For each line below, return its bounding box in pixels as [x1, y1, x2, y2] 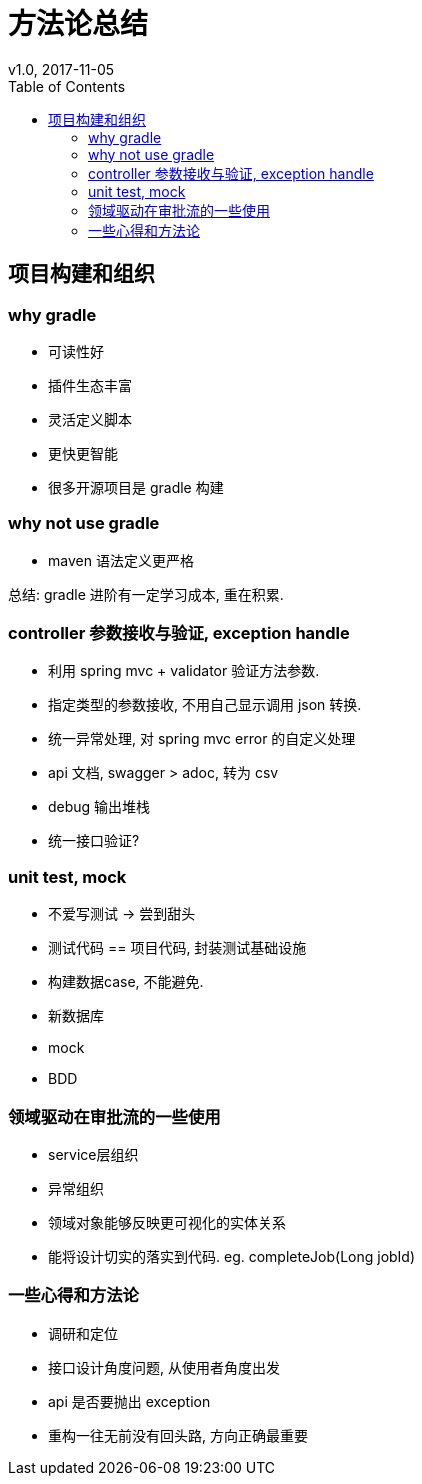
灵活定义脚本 [48, 410, 132, 428]
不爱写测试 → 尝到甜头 [48, 905, 196, 923]
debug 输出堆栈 [48, 798, 151, 816]
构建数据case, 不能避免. [48, 973, 204, 991]
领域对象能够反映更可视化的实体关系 [48, 1213, 286, 1231]
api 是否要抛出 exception [48, 1392, 211, 1410]
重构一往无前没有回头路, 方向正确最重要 [48, 1426, 308, 1444]
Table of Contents [8, 77, 126, 95]
